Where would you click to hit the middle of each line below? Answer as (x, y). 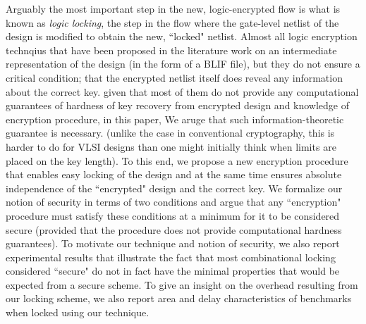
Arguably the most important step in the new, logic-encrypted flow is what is (173, 8)
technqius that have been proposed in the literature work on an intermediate (171, 50)
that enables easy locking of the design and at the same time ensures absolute (174, 174)
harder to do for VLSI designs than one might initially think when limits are (171, 146)
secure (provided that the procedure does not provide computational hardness (174, 229)
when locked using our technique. (78, 312)
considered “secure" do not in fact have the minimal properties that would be (173, 271)
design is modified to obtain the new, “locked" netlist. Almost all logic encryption (182, 36)
